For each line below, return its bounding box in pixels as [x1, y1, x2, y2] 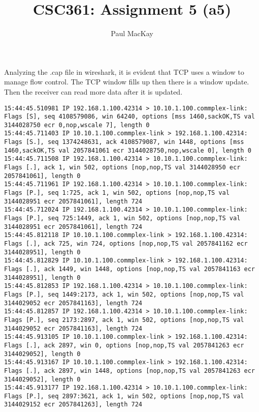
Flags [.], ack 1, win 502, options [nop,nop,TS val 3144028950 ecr [4, 164, 241, 171]
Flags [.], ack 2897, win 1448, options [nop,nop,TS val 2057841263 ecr [4, 367, 255, 374]
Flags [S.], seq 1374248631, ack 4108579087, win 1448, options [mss [4, 138, 244, 146]
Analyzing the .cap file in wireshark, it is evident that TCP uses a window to [4, 66, 244, 77]
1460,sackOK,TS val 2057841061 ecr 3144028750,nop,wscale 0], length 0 [4, 146, 251, 154]
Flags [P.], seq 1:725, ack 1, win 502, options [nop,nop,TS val [4, 189, 230, 197]
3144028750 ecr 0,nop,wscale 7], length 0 [4, 121, 150, 129]
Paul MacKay [111, 28, 153, 39]
